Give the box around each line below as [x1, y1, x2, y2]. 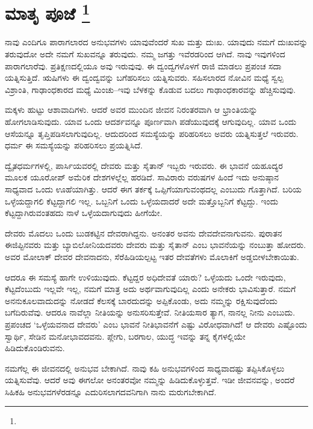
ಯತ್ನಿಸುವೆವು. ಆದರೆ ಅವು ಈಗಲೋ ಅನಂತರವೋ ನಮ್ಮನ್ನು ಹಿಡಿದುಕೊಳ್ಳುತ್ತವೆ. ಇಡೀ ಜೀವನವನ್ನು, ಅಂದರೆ [5, 373, 295, 386]
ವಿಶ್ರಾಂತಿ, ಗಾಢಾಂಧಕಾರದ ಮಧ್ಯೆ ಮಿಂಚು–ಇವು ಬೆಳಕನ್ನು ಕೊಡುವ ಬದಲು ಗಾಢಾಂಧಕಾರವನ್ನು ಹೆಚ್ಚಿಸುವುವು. [5, 83, 296, 95]
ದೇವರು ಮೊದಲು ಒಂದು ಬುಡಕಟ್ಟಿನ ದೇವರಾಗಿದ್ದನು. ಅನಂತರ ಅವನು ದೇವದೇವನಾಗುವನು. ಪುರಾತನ [5, 226, 282, 239]
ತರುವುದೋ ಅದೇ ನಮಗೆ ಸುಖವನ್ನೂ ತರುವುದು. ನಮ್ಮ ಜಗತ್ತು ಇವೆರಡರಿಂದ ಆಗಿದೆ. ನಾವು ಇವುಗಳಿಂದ [5, 48, 285, 60]
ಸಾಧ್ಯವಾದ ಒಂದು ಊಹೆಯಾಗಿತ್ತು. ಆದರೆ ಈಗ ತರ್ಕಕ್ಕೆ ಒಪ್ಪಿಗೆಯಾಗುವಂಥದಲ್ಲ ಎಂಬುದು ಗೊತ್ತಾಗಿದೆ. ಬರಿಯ [5, 182, 302, 195]
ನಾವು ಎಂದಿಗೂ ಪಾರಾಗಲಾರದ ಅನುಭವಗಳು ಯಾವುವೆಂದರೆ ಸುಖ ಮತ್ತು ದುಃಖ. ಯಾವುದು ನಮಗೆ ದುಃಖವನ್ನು [5, 36, 308, 48]
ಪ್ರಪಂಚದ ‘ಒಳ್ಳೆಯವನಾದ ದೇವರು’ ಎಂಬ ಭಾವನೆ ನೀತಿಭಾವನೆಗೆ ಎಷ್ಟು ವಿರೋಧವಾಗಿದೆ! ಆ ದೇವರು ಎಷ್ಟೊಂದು [5, 317, 308, 330]
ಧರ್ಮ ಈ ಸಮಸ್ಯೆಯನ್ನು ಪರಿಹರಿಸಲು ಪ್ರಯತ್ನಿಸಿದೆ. [5, 139, 143, 151]
